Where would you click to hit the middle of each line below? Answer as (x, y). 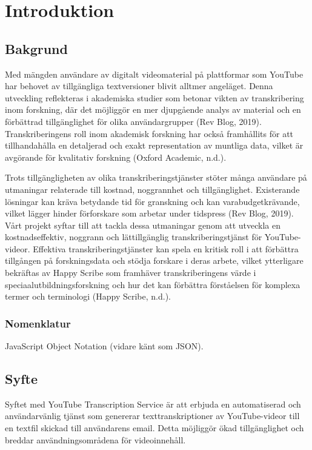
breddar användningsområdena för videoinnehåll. (95, 439)
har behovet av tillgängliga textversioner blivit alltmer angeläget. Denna (139, 86)
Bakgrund (36, 48)
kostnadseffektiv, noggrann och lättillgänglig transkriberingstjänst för (134, 237)
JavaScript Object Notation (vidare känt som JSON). (104, 346)
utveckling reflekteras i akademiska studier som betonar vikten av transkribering (154, 97)
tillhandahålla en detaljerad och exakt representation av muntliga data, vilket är (154, 145)
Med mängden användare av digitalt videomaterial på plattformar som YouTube (154, 74)
